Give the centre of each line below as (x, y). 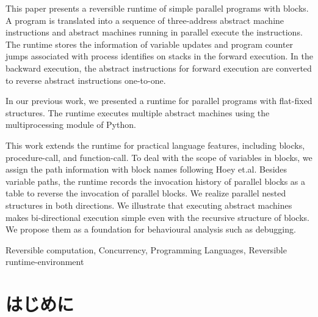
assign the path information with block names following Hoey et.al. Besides (146, 169)
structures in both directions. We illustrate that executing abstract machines (149, 205)
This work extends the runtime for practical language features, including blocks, (155, 145)
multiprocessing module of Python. (71, 125)
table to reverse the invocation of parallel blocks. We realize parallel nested (146, 193)
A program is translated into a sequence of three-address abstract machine (145, 20)
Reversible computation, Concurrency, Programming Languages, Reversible (146, 249)
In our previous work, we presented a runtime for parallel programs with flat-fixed (159, 101)
